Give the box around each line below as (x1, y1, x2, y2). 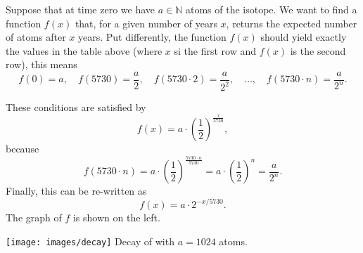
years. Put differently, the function (78, 30, 227, 44)
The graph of (6, 210, 62, 225)
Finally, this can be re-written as (6, 183, 147, 198)
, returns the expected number (226, 15, 357, 30)
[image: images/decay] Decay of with (6, 233, 174, 248)
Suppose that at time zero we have (6, 2, 155, 16)
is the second (290, 43, 346, 58)
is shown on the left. (72, 210, 160, 225)
